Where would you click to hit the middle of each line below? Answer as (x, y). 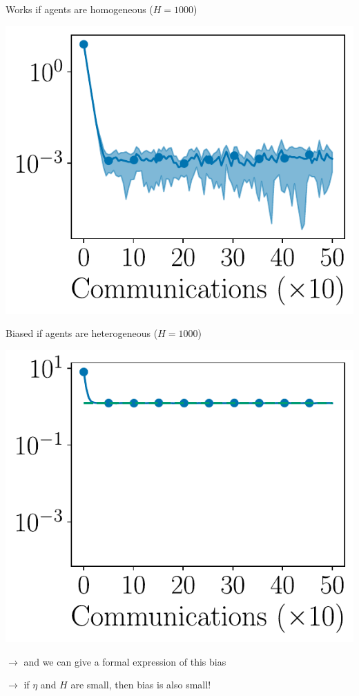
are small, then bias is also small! (141, 685)
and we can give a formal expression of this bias (125, 661)
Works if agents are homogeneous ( (79, 9)
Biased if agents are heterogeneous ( (82, 333)
